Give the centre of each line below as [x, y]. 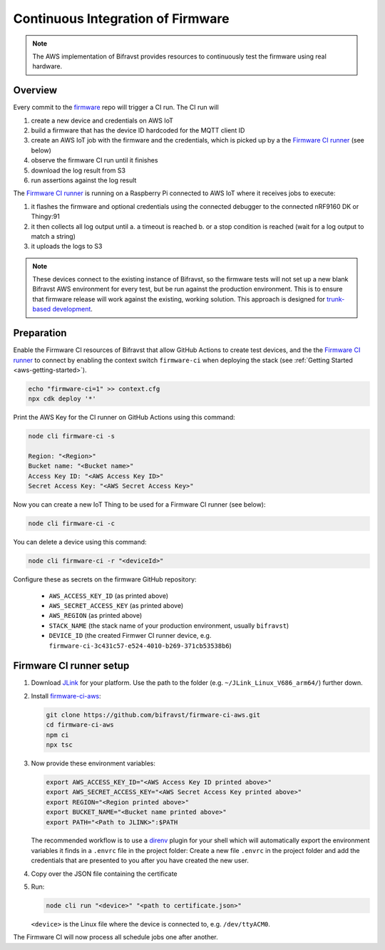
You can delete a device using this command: [80, 542]
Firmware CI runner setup [71, 666]
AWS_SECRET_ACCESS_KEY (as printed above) [116, 605]
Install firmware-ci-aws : [66, 696]
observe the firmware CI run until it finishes [94, 160]
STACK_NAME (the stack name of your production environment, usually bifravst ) [169, 625]
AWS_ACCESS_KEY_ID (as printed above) [109, 596]
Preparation [40, 333]
